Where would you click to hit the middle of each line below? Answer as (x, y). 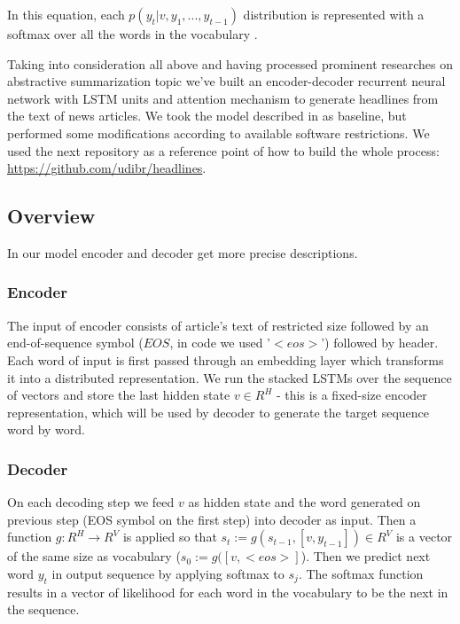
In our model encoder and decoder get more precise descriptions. (183, 252)
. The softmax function (361, 573)
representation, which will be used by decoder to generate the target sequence (218, 412)
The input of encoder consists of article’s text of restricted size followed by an (218, 325)
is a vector (424, 537)
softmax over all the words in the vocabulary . (133, 34)
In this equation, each (66, 14)
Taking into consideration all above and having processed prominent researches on (230, 63)
